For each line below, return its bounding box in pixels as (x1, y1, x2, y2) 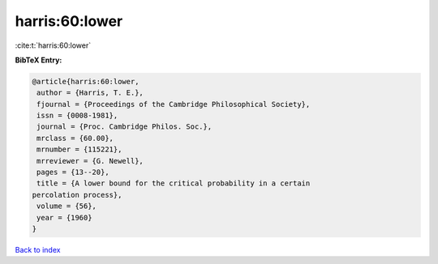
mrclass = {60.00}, (36, 134, 114, 143)
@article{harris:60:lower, (32, 77, 140, 86)
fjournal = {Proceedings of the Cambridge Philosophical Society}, (36, 100, 311, 109)
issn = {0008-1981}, (36, 111, 118, 121)
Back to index (15, 245, 61, 254)
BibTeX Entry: (15, 55, 62, 65)
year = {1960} (36, 213, 92, 222)
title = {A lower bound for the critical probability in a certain (36, 179, 311, 188)
